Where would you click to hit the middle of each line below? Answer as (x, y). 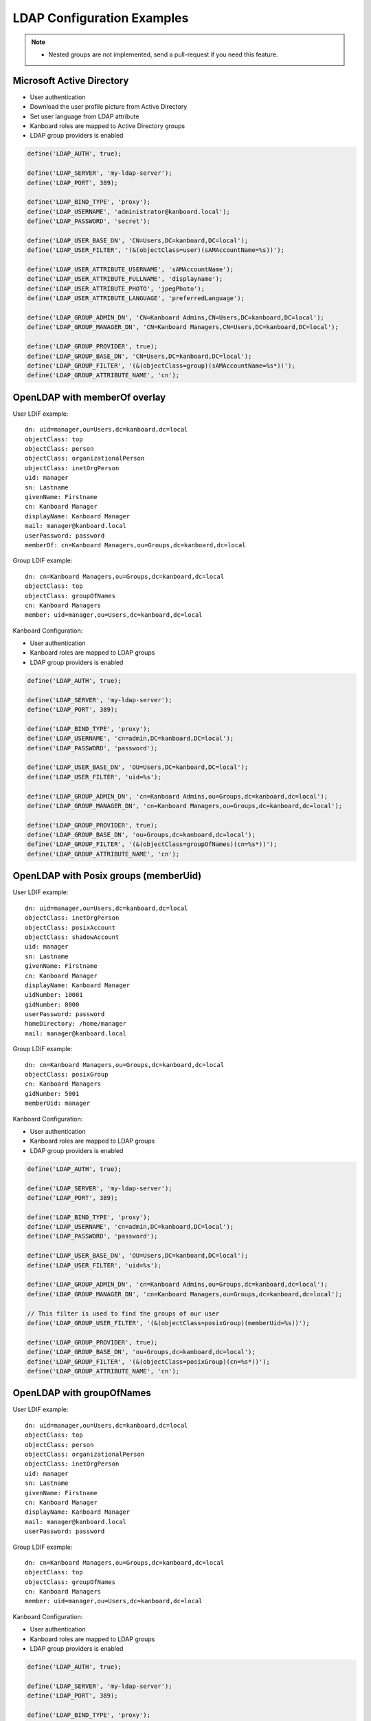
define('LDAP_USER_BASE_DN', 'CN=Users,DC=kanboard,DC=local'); (138, 240)
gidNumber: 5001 (52, 1094)
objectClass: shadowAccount (72, 937)
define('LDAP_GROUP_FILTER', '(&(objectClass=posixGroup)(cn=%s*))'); (149, 1362)
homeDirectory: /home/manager (76, 1024)
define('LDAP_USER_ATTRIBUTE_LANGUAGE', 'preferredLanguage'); (136, 298)
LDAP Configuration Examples (101, 18)
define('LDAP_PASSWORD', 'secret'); (89, 221)
